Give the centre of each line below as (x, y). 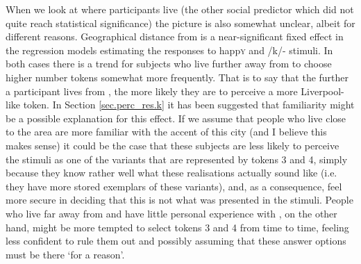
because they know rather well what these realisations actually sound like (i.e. (171, 173)
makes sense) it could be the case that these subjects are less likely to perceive (173, 145)
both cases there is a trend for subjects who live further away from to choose (169, 64)
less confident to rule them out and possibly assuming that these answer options (176, 241)
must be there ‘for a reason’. (65, 254)
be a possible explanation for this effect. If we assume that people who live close (176, 118)
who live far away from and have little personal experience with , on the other (171, 213)
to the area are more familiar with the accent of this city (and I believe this (166, 132)
